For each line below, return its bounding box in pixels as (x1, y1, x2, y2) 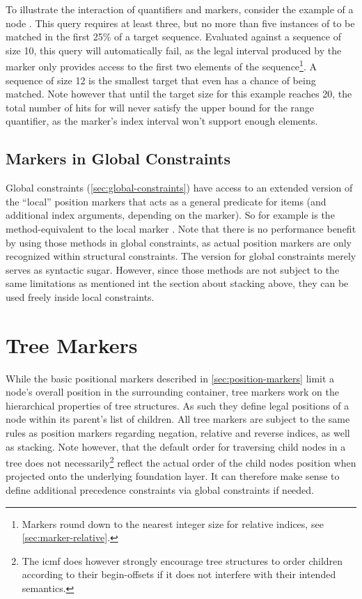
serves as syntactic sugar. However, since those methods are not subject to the (6, 262, 340, 277)
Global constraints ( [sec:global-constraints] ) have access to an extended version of (6, 180, 353, 195)
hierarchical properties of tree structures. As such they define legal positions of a (6, 398, 349, 412)
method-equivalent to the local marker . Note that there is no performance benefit (6, 221, 356, 235)
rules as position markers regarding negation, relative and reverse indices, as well (6, 426, 350, 440)
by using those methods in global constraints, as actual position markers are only (6, 235, 352, 249)
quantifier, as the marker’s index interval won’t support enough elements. (6, 114, 318, 128)
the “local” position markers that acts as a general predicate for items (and (6, 194, 326, 208)
